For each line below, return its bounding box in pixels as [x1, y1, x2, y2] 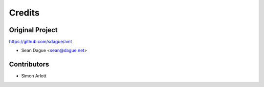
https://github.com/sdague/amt [9, 39, 72, 45]
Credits [9, 7, 40, 18]
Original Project [9, 26, 58, 34]
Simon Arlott [21, 73, 46, 79]
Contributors [9, 60, 49, 69]
